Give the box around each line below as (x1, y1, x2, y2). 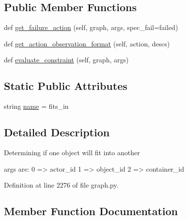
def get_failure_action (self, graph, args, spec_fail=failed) (4, 22, 178, 32)
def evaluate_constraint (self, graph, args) (4, 55, 129, 65)
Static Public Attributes (4, 78, 127, 93)
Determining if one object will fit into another (4, 147, 140, 157)
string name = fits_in (4, 101, 69, 111)
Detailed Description (4, 125, 110, 140)
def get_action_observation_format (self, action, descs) (4, 38, 170, 48)
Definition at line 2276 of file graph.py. (4, 180, 119, 190)
